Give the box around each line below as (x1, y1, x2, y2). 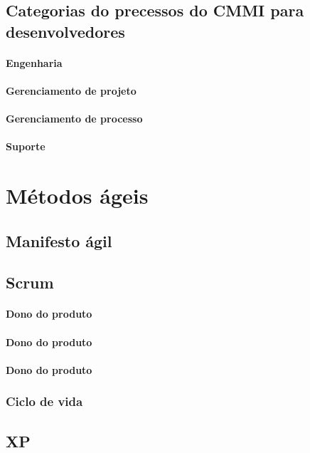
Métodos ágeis (6, 181, 149, 210)
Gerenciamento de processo (6, 111, 143, 126)
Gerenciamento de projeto (6, 83, 137, 98)
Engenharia (6, 55, 63, 70)
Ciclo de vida (6, 392, 83, 410)
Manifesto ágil (6, 229, 112, 251)
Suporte (6, 139, 46, 154)
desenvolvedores (6, 20, 125, 42)
